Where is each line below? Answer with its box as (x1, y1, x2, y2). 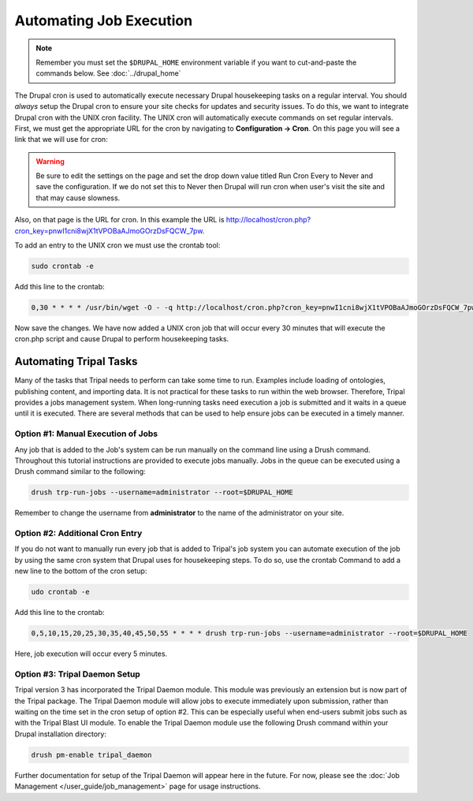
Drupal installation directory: (14, 729, 106, 739)
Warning (35, 156, 65, 166)
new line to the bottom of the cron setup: (14, 566, 147, 576)
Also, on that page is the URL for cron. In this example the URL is (14, 215, 225, 225)
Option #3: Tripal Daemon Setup (14, 669, 141, 680)
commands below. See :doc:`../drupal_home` (35, 69, 181, 78)
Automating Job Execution (14, 12, 193, 29)
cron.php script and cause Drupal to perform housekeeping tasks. (14, 334, 229, 344)
